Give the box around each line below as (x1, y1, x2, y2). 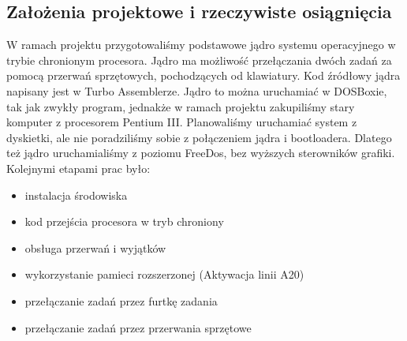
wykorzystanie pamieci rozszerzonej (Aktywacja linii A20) (24, 266, 304, 283)
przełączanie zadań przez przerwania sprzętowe (24, 319, 252, 335)
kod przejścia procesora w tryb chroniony (24, 213, 224, 230)
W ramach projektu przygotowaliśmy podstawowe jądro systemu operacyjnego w (6, 36, 396, 53)
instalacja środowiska (24, 186, 128, 203)
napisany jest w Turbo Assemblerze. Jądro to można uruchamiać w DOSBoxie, (6, 82, 387, 99)
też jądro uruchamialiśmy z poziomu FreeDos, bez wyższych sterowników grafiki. (6, 144, 395, 161)
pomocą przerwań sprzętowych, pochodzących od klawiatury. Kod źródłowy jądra (6, 67, 401, 84)
